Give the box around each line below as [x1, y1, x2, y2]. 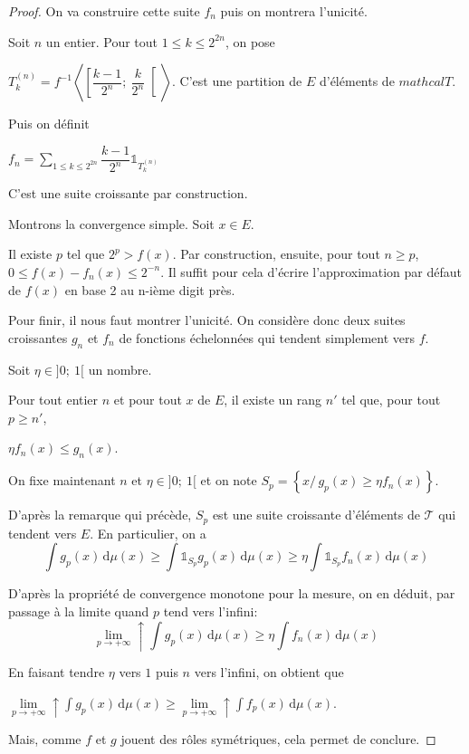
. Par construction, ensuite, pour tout [172, 244, 380, 263]
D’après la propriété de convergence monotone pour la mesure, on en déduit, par [8, 584, 455, 603]
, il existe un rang [224, 390, 322, 409]
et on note [200, 471, 257, 490]
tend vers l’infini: [163, 601, 258, 620]
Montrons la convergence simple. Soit [8, 214, 215, 233]
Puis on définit [8, 114, 90, 133]
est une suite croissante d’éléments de [212, 505, 420, 524]
